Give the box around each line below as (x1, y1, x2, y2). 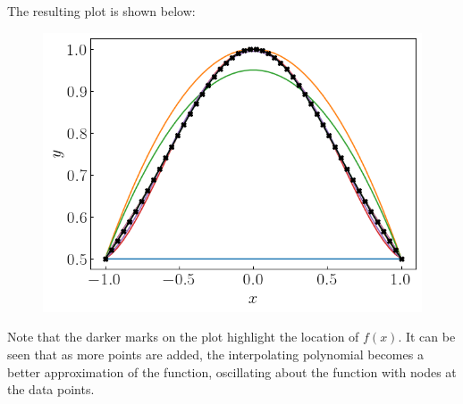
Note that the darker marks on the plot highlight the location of (7, 327, 359, 346)
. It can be (398, 327, 456, 346)
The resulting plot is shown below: (7, 2, 196, 20)
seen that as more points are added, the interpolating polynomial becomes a (7, 344, 424, 363)
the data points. (7, 380, 95, 399)
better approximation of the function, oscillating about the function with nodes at (7, 362, 457, 381)
